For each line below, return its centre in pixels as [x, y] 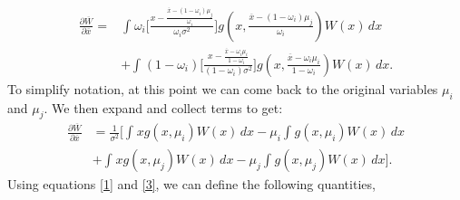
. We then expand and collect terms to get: [163, 107]
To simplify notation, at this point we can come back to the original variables [223, 88]
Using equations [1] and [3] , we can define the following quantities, [191, 184]
